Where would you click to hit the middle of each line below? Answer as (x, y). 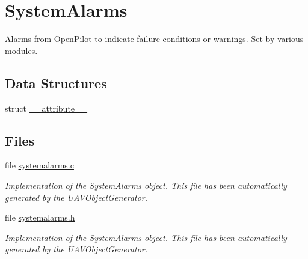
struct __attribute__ (46, 108)
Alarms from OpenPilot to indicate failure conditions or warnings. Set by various (154, 39)
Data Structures (56, 82)
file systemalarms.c (39, 165)
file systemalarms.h (40, 217)
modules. (21, 50)
